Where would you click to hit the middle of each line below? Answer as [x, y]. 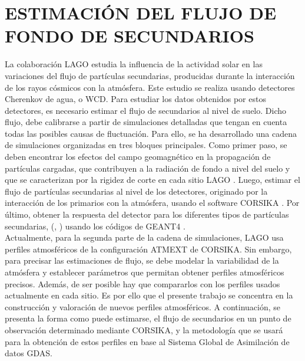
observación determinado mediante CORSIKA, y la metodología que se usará [144, 329]
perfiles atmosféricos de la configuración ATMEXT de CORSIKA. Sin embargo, [148, 249]
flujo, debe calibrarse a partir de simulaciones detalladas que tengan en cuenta [146, 122]
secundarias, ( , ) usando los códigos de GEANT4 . [95, 226]
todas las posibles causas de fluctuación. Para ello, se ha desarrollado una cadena [151, 133]
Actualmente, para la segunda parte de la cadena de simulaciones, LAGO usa [144, 237]
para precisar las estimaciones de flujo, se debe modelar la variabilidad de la [142, 260]
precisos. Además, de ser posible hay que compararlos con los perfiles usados [142, 283]
